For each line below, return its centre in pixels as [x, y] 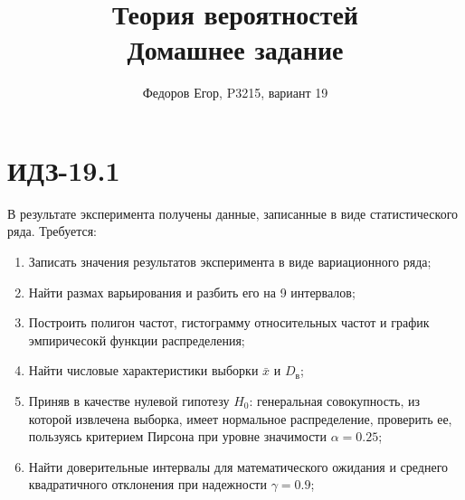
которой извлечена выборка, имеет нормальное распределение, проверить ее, [240, 418]
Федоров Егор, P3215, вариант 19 [235, 93]
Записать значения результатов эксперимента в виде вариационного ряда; [230, 262]
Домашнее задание [235, 49]
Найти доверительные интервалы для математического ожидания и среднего [238, 466]
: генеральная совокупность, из [334, 401]
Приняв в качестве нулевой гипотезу [129, 401]
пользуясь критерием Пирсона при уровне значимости [177, 436]
